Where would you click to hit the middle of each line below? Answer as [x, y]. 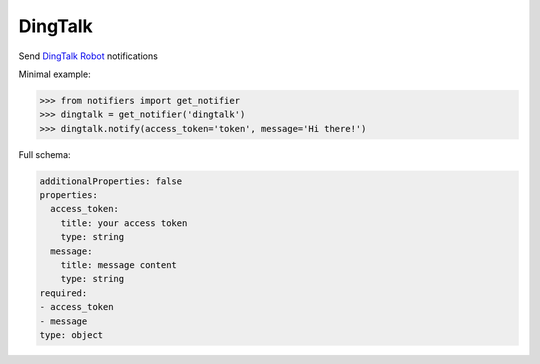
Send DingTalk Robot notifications [88, 56]
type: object [71, 334]
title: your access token [124, 223]
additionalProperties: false [111, 181]
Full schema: [44, 154]
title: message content [118, 265]
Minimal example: [54, 74]
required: [63, 293]
